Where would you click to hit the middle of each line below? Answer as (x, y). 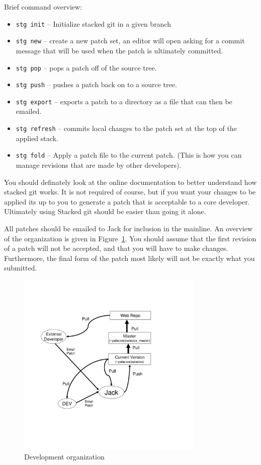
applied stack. (37, 138)
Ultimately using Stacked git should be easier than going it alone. (105, 211)
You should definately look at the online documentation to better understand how (130, 182)
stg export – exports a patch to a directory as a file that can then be (124, 101)
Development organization (64, 456)
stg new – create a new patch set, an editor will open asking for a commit (130, 41)
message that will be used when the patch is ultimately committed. (119, 50)
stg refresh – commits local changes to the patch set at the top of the (126, 128)
